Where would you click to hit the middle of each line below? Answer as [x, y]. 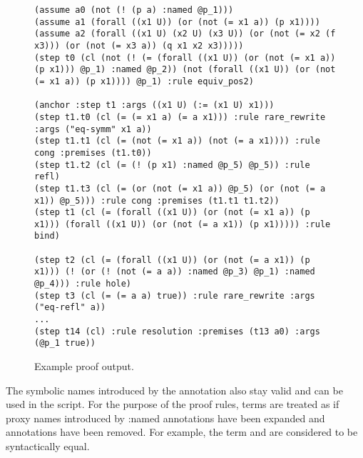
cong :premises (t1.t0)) [93, 153]
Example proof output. [84, 366]
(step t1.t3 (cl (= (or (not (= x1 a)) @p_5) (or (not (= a [180, 188]
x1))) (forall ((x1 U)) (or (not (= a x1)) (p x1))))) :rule [183, 224]
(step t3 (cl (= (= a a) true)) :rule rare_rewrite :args [175, 295]
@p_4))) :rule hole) [83, 284]
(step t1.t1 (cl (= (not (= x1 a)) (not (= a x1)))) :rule [177, 141]
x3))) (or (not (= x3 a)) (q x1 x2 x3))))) [139, 45]
